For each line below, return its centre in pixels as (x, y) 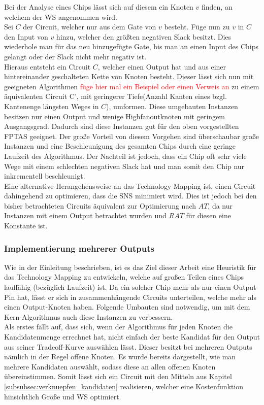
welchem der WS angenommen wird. (61, 16)
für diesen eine (208, 215)
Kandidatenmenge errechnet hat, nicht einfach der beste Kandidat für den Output (132, 337)
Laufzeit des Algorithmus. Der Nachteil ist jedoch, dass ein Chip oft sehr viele (125, 156)
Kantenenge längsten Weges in (52, 106)
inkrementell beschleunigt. (45, 176)
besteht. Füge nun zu (197, 27)
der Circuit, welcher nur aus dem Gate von (90, 27)
